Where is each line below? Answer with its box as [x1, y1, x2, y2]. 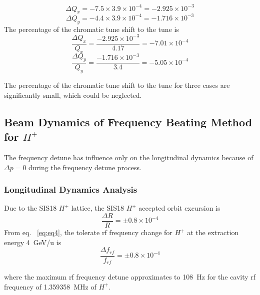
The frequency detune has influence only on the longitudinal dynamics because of [4, 152, 253, 162]
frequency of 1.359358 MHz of [4, 281, 96, 292]
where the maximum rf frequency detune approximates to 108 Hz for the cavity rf [4, 272, 256, 282]
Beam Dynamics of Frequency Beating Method [4, 114, 252, 129]
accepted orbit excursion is [138, 203, 220, 213]
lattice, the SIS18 [71, 203, 124, 213]
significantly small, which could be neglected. [4, 89, 142, 100]
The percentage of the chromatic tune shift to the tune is [4, 23, 179, 34]
